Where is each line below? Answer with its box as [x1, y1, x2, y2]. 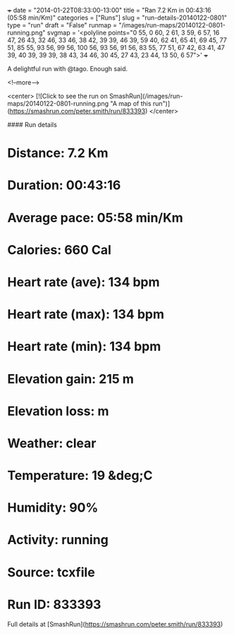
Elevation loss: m [7, 403, 109, 419]
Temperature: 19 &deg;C [7, 468, 153, 483]
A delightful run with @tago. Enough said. [7, 65, 128, 73]
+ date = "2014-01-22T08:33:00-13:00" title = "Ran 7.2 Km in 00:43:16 [7, 6, 211, 14]
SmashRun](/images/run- [109, 92, 183, 100]
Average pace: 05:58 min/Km [7, 209, 183, 226]
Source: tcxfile [7, 564, 95, 580]
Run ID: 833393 [7, 596, 101, 612]
